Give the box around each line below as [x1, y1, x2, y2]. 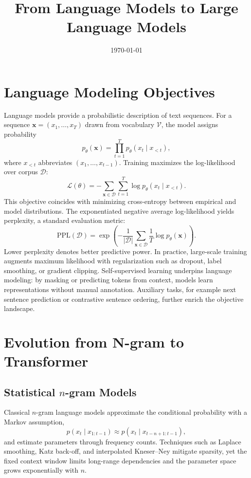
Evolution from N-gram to [4, 331, 184, 351]
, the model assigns [161, 119, 218, 129]
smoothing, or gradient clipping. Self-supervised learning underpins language [4, 265, 232, 275]
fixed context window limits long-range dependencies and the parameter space [4, 455, 236, 465]
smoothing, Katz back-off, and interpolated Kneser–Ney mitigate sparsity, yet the [4, 446, 247, 456]
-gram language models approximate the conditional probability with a [36, 407, 247, 417]
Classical [4, 407, 30, 417]
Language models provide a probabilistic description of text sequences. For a [4, 110, 232, 120]
